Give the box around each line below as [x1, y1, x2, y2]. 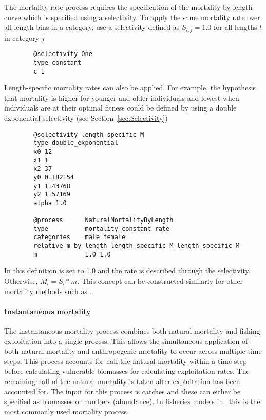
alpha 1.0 [33, 199, 67, 207]
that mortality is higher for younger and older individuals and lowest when [4, 92, 239, 103]
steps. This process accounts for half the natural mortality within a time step [4, 355, 247, 366]
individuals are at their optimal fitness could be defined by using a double [4, 102, 237, 113]
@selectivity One [33, 50, 92, 58]
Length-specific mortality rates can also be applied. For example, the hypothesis [4, 82, 256, 93]
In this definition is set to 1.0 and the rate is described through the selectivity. [4, 265, 251, 276]
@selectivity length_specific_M [33, 131, 144, 138]
